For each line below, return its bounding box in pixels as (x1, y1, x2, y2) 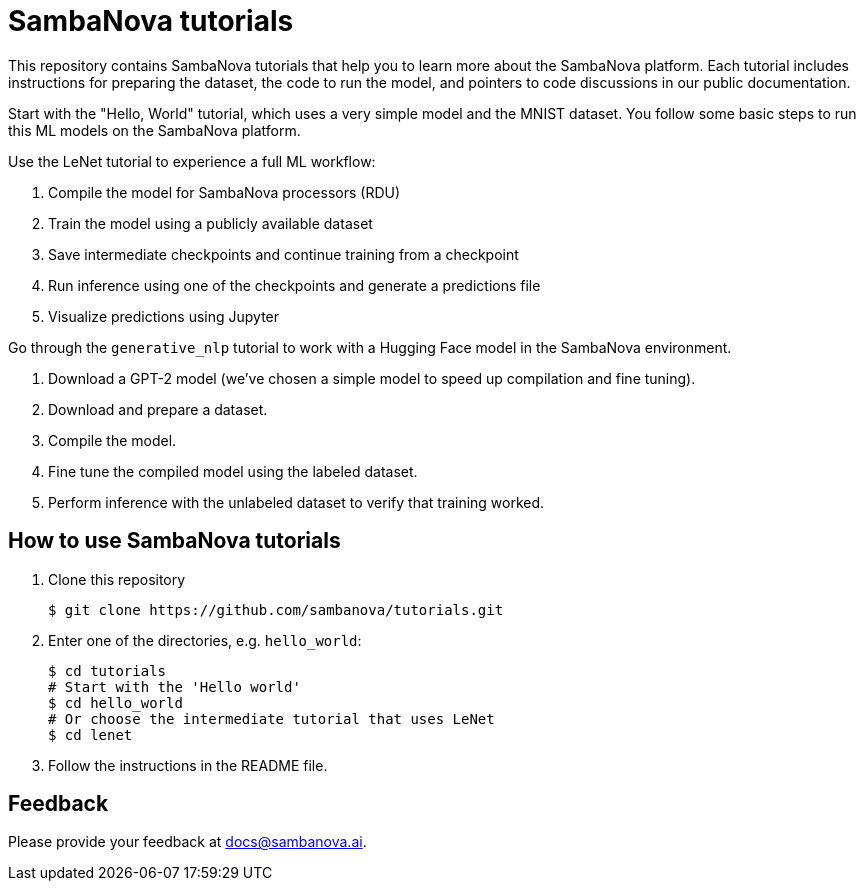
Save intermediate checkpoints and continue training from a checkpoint (48, 245, 519, 263)
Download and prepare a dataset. (48, 400, 268, 418)
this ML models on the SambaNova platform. (8, 121, 301, 139)
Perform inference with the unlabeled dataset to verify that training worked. (48, 493, 545, 511)
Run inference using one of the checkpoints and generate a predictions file (48, 276, 541, 294)
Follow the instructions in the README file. (48, 756, 328, 774)
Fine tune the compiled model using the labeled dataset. (48, 462, 418, 480)
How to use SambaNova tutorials (8, 528, 341, 554)
